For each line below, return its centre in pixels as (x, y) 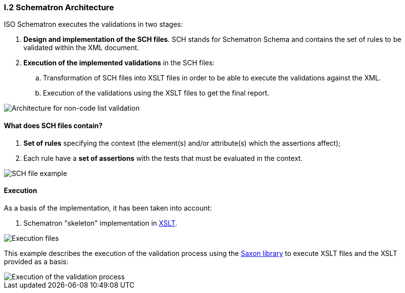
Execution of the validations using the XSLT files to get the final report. (156, 93)
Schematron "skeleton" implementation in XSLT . (101, 223)
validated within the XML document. (81, 48)
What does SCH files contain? (53, 125)
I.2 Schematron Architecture (59, 7)
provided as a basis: (36, 261)
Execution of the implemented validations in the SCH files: (119, 63)
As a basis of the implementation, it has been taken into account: (108, 208)
